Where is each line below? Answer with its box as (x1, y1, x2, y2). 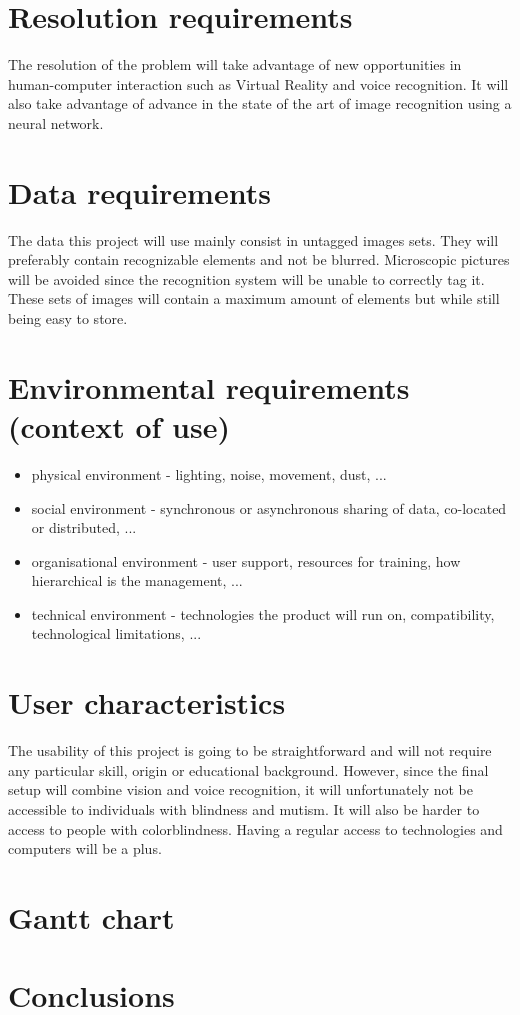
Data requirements (8, 171, 271, 212)
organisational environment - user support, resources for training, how (31, 550, 461, 571)
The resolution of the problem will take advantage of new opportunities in (8, 54, 462, 75)
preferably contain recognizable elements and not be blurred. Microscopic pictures (8, 249, 510, 270)
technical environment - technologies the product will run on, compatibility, (31, 603, 495, 624)
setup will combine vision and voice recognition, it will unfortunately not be (8, 779, 473, 800)
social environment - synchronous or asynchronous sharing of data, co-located (31, 497, 507, 518)
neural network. (8, 112, 104, 133)
